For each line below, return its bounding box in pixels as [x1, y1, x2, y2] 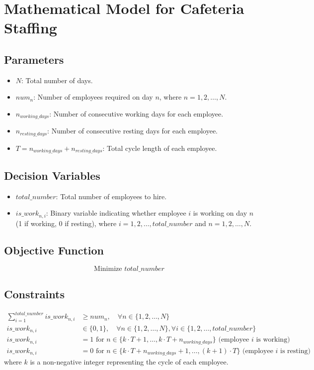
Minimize [94, 265, 122, 273]
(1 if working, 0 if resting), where [15, 218, 117, 228]
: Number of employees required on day [33, 92, 153, 102]
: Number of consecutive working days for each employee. [49, 108, 224, 119]
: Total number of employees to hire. [56, 191, 167, 201]
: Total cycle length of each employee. [102, 142, 217, 153]
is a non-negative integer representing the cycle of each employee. [30, 357, 229, 367]
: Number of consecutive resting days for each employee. [47, 125, 218, 136]
